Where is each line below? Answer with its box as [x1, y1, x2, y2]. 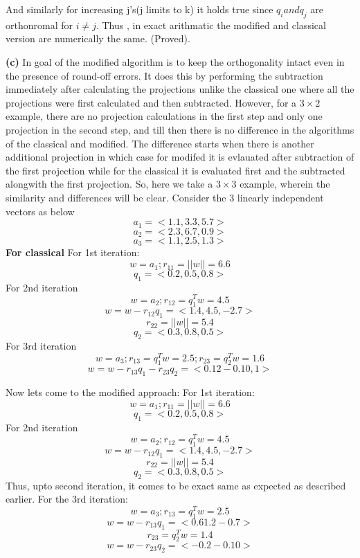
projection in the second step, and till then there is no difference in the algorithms [6, 122, 354, 136]
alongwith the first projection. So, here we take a [6, 177, 213, 191]
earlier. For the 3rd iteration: [6, 492, 128, 506]
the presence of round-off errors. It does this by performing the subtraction [6, 68, 323, 82]
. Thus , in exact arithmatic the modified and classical [96, 17, 326, 32]
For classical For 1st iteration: [6, 245, 140, 260]
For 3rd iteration [6, 338, 77, 352]
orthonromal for [6, 17, 73, 32]
